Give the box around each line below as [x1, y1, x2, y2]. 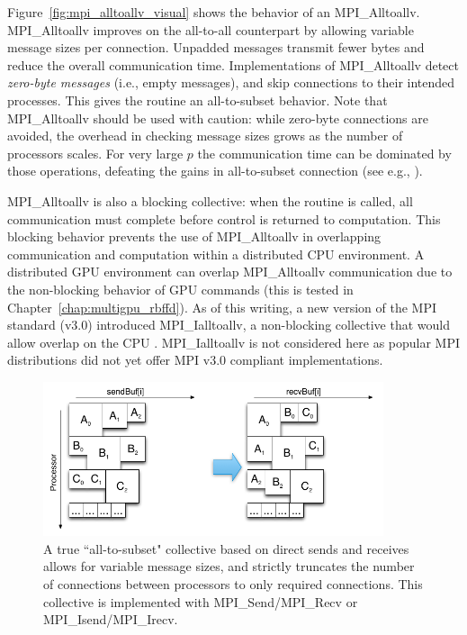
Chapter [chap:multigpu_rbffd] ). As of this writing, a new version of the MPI [7, 297, 437, 316]
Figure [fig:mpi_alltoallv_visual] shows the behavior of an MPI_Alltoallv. [7, 3, 420, 21]
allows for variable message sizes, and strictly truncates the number [43, 557, 415, 576]
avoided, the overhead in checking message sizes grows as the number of [7, 126, 403, 145]
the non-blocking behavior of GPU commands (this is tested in [7, 279, 354, 298]
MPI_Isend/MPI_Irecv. [43, 610, 178, 629]
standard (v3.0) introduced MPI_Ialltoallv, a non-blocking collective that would [7, 315, 450, 334]
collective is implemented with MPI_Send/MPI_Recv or [43, 592, 358, 611]
